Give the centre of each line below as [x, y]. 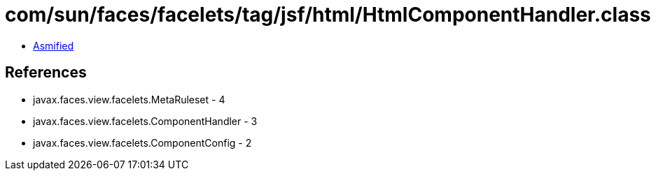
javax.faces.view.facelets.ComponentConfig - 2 [142, 142]
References [46, 73]
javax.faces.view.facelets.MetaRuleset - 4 [129, 99]
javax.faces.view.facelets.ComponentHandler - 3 [145, 121]
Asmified [54, 45]
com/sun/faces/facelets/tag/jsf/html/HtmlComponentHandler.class [328, 15]
